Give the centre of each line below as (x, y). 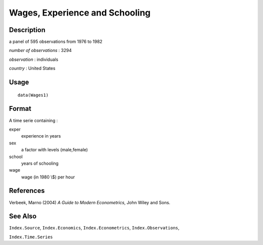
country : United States (32, 69)
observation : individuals (34, 59)
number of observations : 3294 (40, 51)
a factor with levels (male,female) (55, 150)
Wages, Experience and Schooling (80, 13)
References (27, 191)
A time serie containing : (33, 120)
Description (27, 30)
